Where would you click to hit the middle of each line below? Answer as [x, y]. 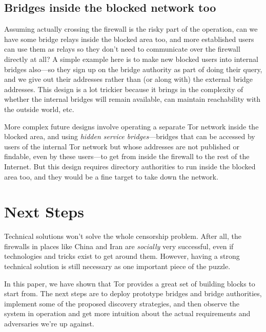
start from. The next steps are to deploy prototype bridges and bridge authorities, [133, 293]
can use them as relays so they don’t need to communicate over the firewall [122, 49]
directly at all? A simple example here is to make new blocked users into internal [131, 59]
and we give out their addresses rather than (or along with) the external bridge [129, 79]
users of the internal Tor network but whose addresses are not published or [122, 146]
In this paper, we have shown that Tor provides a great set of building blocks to [130, 283]
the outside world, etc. [39, 109]
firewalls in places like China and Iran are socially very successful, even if [119, 246]
